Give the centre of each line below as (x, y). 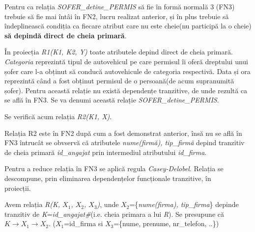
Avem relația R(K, (32, 204)
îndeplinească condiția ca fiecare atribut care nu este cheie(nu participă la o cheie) (128, 26)
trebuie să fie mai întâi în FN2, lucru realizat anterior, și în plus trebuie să (117, 16)
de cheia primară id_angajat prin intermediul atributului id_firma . (106, 152)
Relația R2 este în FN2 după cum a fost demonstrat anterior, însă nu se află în (123, 133)
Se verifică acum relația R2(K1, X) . (58, 116)
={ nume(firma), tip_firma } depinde (184, 204)
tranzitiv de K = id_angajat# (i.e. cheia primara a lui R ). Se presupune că (114, 214)
